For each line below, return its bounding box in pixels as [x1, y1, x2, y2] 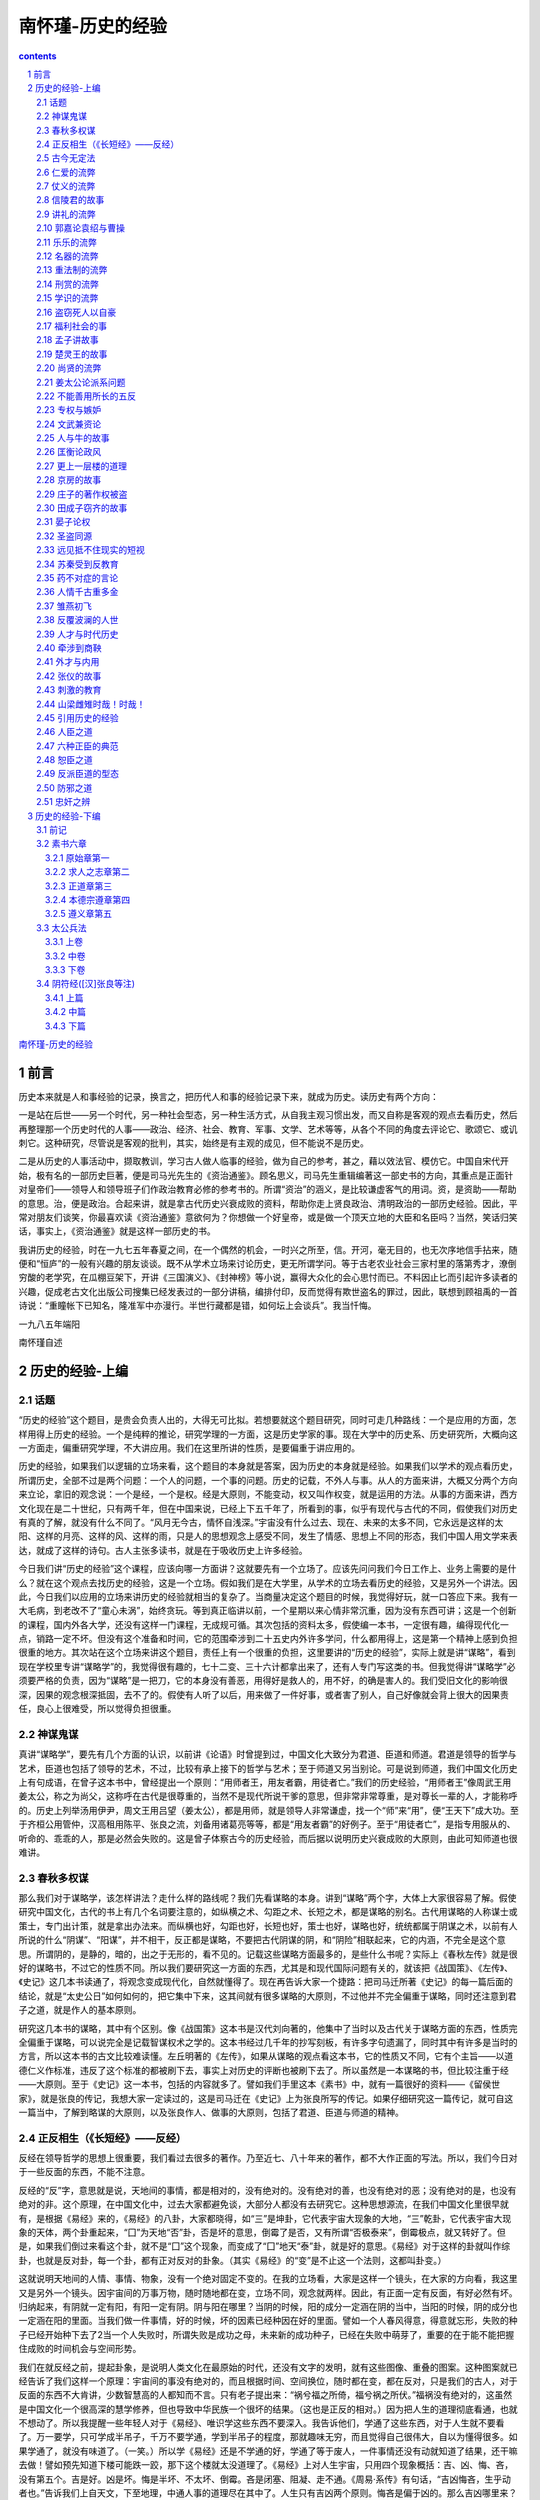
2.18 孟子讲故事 [36, 334, 99, 346]
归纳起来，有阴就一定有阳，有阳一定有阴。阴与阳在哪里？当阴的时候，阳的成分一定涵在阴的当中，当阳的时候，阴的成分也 [18, 2300, 518, 2312]
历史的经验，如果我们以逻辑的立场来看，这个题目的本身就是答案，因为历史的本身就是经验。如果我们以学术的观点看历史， [18, 1460, 518, 1472]
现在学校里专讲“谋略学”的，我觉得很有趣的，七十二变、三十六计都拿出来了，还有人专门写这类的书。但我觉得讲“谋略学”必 [18, 1660, 516, 1672]
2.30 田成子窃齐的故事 [36, 502, 128, 514]
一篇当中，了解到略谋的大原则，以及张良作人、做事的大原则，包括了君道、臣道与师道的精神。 [18, 2106, 404, 2118]
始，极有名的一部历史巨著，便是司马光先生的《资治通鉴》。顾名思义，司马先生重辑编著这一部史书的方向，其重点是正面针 [18, 1169, 514, 1181]
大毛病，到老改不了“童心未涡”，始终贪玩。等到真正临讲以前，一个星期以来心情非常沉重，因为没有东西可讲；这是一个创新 [18, 1605, 517, 1617]
